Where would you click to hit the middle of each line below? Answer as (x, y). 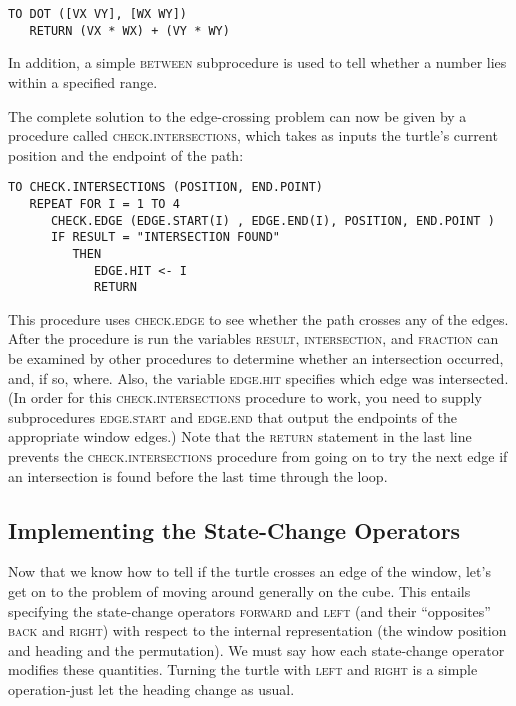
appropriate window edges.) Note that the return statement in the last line (240, 436)
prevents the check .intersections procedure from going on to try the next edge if (258, 456)
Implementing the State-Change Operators (234, 529)
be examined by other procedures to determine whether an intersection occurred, (256, 358)
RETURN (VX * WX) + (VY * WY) (129, 30)
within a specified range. (83, 81)
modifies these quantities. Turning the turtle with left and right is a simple (243, 669)
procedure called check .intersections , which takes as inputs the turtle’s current (253, 135)
